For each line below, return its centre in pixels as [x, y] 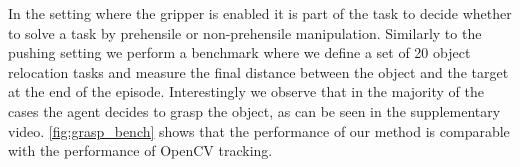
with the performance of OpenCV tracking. [140, 150]
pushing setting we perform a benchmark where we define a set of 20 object [239, 52]
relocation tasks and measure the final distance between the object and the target [258, 71]
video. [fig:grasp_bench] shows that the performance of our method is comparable [259, 130]
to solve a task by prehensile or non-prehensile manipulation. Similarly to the [245, 32]
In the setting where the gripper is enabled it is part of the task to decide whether [260, 13]
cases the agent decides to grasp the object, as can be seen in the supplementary [254, 110]
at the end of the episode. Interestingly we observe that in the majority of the [246, 91]
